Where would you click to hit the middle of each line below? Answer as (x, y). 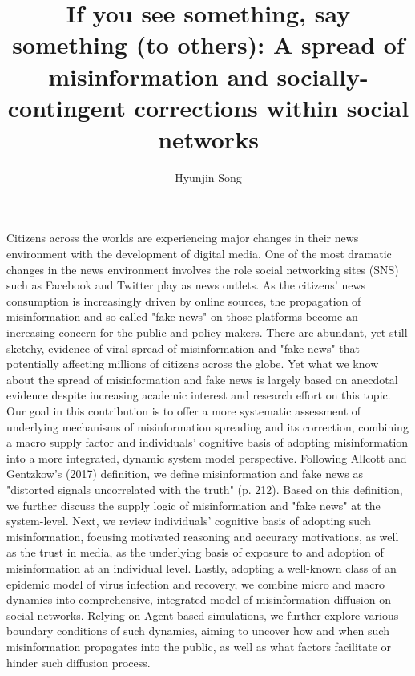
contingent (66, 107)
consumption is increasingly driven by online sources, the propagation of (184, 300)
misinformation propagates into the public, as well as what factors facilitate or (199, 646)
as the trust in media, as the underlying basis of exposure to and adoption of (195, 552)
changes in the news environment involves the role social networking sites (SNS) (203, 269)
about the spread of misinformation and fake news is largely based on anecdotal (202, 379)
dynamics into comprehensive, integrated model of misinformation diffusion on (199, 599)
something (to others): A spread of (208, 45)
